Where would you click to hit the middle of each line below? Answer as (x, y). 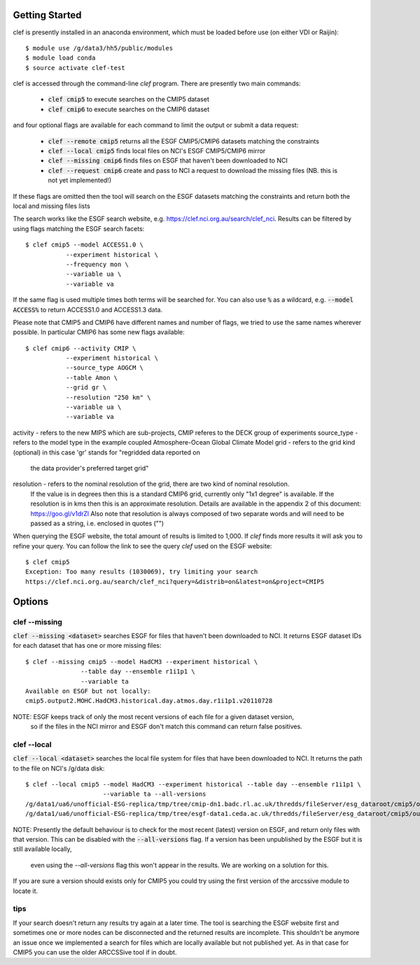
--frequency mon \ (97, 264)
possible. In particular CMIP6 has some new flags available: (99, 332)
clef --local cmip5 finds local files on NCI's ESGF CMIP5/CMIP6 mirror (157, 151)
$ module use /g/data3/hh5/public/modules (99, 48)
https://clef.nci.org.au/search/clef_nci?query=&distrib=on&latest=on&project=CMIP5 (175, 582)
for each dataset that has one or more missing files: (87, 646)
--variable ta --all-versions (154, 794)
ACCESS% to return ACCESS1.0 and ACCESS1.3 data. (88, 310)
